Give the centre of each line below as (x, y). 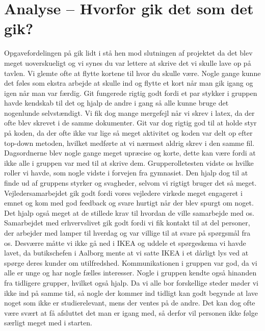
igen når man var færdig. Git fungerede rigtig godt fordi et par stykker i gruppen (131, 93)
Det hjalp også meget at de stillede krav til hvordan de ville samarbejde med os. (129, 212)
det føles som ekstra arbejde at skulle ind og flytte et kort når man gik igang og (129, 83)
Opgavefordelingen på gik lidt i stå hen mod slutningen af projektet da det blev (128, 53)
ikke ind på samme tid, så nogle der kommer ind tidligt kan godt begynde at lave (131, 292)
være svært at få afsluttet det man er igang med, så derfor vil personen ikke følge (131, 312)
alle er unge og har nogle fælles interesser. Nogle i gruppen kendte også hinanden (130, 273)
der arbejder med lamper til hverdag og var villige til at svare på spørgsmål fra (127, 233)
